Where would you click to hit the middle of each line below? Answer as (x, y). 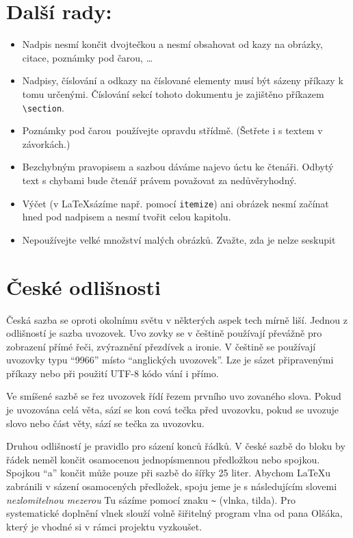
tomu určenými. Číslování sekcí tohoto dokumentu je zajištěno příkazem (173, 93)
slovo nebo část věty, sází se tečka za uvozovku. (105, 423)
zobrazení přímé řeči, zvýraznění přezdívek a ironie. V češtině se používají (161, 346)
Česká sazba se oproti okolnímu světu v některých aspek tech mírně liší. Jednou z (177, 319)
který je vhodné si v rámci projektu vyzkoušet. (104, 526)
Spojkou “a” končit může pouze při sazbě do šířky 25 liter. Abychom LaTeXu (169, 473)
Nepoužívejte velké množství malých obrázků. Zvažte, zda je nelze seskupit (179, 239)
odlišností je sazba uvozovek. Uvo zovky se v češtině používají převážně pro (164, 333)
